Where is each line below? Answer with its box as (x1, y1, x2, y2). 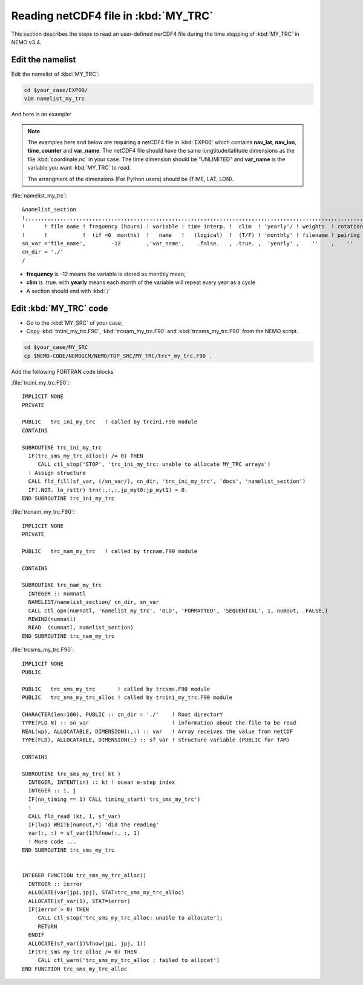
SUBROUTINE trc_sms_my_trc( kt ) (22, 770, 121, 777)
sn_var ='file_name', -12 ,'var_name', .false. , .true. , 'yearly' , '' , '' (22, 240, 354, 247)
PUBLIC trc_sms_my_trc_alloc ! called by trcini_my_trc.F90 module (22, 694, 233, 701)
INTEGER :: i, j (28, 788, 77, 794)
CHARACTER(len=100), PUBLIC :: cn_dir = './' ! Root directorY (22, 711, 223, 718)
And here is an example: (11, 111, 72, 118)
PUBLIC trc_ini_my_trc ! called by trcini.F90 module (22, 419, 198, 425)
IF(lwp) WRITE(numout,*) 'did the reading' (28, 821, 160, 828)
